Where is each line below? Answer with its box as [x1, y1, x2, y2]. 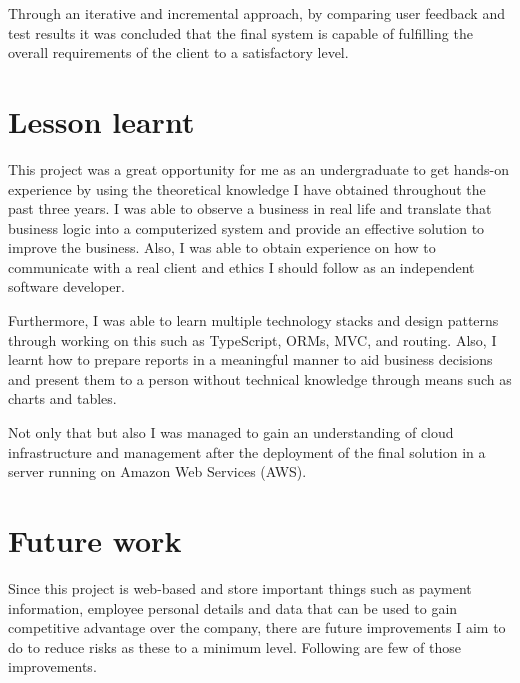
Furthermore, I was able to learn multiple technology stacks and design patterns [8, 310, 499, 331]
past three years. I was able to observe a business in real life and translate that [8, 198, 492, 219]
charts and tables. [8, 388, 117, 409]
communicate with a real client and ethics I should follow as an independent [8, 256, 475, 277]
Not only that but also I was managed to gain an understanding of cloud [8, 422, 454, 443]
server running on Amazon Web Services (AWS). [8, 461, 307, 482]
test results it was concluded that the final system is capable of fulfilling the [8, 22, 473, 43]
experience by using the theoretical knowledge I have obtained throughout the [8, 178, 486, 199]
